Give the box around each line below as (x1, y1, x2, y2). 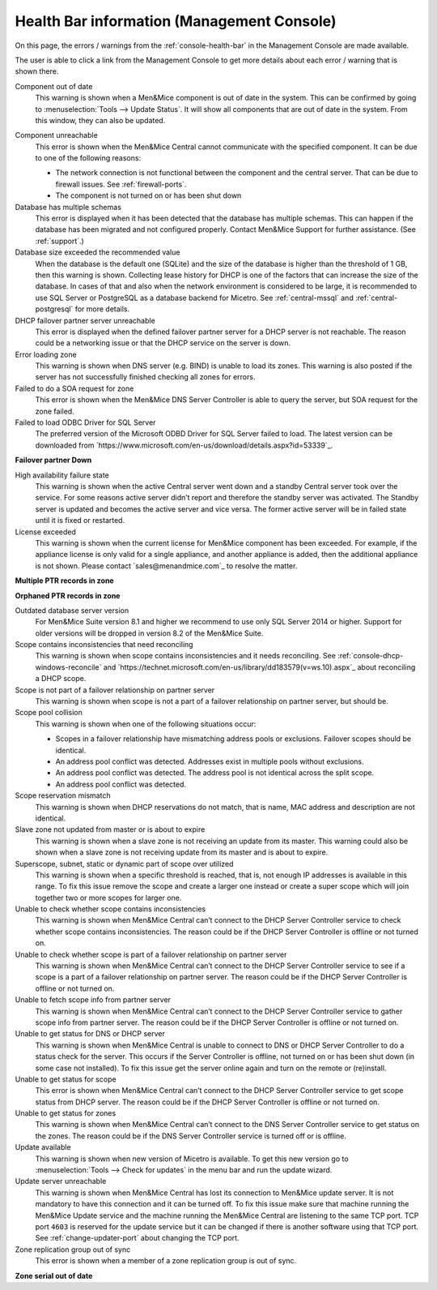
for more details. (74, 304, 130, 314)
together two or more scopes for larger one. (35, 893, 182, 902)
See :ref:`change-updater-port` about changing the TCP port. (35, 1233, 240, 1243)
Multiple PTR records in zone (15, 576, 114, 585)
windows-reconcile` (35, 662, 102, 672)
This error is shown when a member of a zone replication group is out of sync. (35, 1256, 297, 1266)
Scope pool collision (15, 708, 83, 718)
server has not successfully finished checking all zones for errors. (35, 372, 256, 382)
